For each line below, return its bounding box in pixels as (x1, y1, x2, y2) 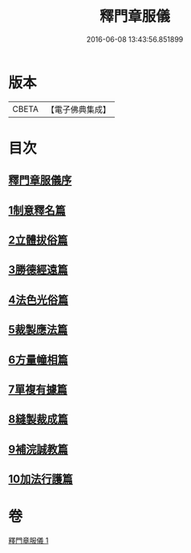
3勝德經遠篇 (8, 263, 68, 277)
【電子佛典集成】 (46, 104, 111, 115)
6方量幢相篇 (8, 353, 68, 366)
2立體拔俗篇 (8, 233, 68, 247)
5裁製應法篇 (8, 323, 68, 336)
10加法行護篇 (8, 473, 74, 486)
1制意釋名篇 (8, 203, 67, 217)
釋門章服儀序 (8, 174, 72, 188)
